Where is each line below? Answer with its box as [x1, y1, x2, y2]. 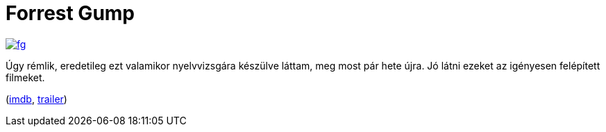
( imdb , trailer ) [6, 92, 67, 105]
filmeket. [6, 71, 45, 83]
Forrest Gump [6, 1, 135, 25]
